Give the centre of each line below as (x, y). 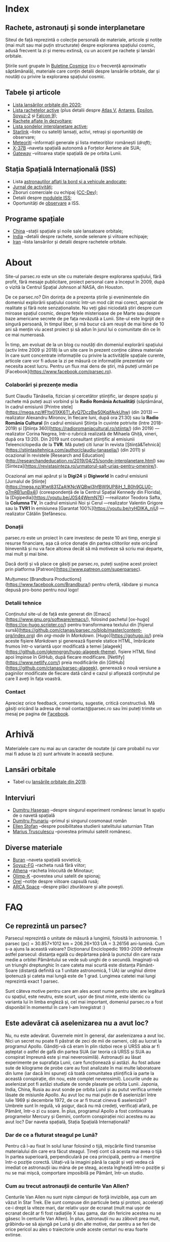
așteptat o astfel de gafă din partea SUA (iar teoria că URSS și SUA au (78, 1052)
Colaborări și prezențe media (42, 385)
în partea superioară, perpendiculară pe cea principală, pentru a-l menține (83, 1157)
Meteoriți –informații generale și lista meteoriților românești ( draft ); (82, 142)
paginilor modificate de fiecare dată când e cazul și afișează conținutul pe (82, 674)
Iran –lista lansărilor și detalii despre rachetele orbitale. (70, 242)
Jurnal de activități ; (33, 187)
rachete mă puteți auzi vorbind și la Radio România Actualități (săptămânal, (84, 401)
